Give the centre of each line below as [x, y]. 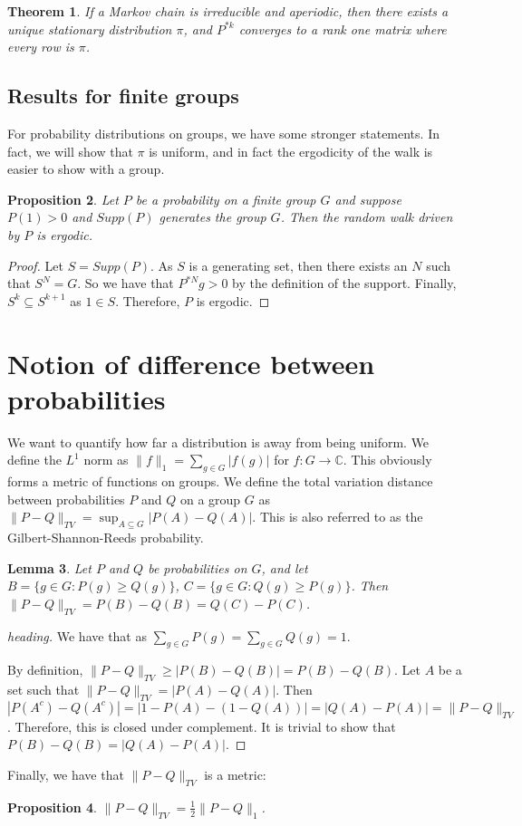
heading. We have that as [77, 635]
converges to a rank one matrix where [343, 29]
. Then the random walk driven [367, 217]
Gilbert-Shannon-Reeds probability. [106, 538]
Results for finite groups [123, 96]
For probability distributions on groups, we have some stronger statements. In [223, 133]
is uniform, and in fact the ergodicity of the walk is [291, 151]
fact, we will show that [70, 151]
